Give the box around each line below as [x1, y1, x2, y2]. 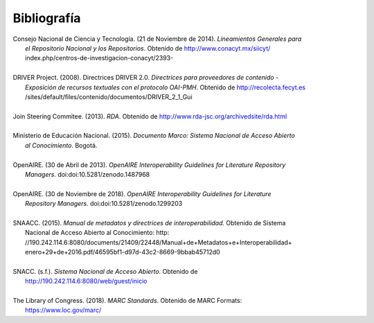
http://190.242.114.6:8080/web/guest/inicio [25, 277, 148, 286]
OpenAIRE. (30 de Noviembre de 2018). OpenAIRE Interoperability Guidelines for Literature [12, 189, 271, 198]
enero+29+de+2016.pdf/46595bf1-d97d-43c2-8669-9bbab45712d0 [25, 248, 221, 256]
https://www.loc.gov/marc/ [25, 306, 102, 315]
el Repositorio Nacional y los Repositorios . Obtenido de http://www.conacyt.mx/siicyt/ [25, 44, 271, 52]
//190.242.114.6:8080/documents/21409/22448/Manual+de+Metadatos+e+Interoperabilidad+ [25, 238, 292, 246]
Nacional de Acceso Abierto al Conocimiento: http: [25, 229, 170, 237]
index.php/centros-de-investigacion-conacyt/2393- [25, 54, 174, 62]
